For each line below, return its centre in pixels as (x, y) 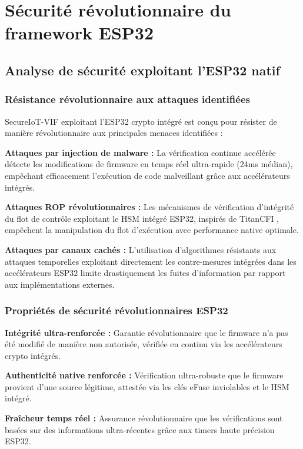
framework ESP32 (79, 33)
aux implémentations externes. (60, 284)
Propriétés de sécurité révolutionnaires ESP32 (116, 310)
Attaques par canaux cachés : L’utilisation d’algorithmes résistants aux (141, 249)
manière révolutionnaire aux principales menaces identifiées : (114, 133)
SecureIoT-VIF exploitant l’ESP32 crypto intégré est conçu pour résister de (141, 121)
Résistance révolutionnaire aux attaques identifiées (127, 99)
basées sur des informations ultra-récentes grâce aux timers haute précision (140, 429)
